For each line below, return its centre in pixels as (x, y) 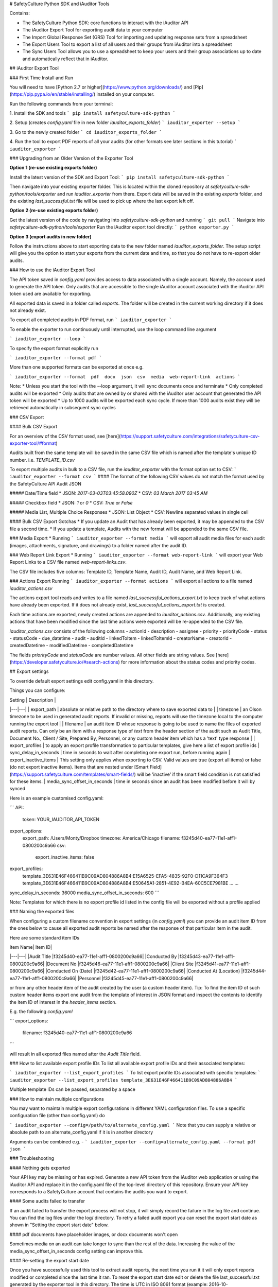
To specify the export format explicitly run (54, 348)
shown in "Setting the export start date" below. (59, 1225)
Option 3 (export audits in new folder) (51, 236)
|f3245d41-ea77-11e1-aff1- (223, 964)
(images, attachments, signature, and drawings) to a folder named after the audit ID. (98, 545)
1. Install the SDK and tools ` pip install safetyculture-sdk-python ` (93, 113)
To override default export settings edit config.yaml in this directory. (82, 681)
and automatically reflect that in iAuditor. (65, 59)
